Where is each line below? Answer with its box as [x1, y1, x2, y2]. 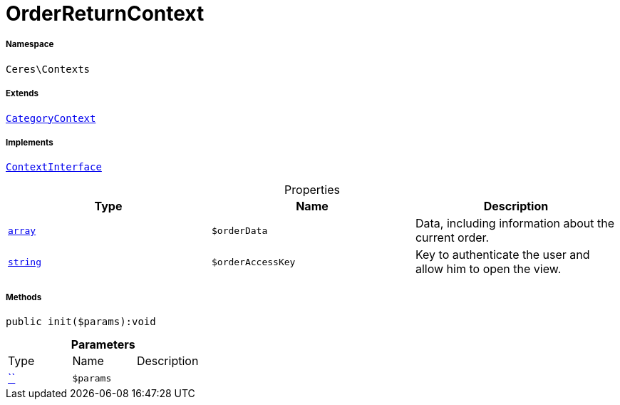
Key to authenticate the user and [415, 247, 590, 262]
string [8, 256, 41, 267]
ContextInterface [6, 161, 102, 173]
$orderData [211, 225, 268, 236]
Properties [284, 183, 340, 198]
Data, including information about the [415, 216, 615, 231]
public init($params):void [6, 316, 156, 328]
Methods [6, 292, 42, 302]
